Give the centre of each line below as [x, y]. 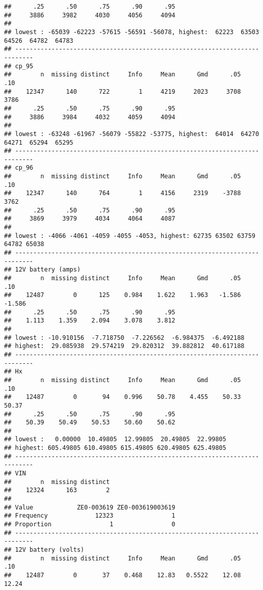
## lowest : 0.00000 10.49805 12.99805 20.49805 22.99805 [115, 439]
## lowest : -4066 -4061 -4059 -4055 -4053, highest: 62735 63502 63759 [130, 236]
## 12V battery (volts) [44, 550]
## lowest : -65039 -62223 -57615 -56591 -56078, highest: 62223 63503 [132, 32]
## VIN [15, 474]
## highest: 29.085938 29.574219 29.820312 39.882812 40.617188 [124, 346]
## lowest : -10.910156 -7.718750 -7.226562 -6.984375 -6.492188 [124, 338]
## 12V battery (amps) [42, 270]
